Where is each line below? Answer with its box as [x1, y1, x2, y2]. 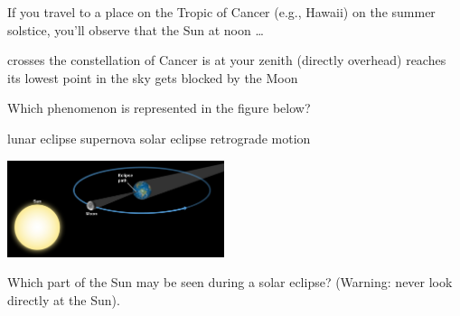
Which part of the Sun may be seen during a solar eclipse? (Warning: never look [7, 273, 453, 292]
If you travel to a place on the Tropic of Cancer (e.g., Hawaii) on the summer [7, 3, 436, 21]
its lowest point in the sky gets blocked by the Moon [7, 68, 298, 87]
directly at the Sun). [7, 290, 120, 309]
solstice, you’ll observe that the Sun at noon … [7, 20, 264, 39]
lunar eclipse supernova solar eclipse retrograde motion [7, 128, 311, 147]
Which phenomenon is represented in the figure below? [7, 98, 311, 117]
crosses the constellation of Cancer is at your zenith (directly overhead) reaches [7, 51, 446, 70]
